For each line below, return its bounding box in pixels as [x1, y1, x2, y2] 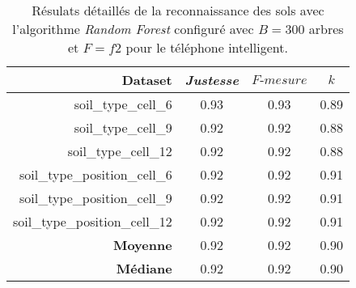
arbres [308, 19, 344, 38]
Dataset [121, 70, 172, 89]
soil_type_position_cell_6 [19, 165, 172, 184]
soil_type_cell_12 [67, 142, 172, 160]
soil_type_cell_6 [74, 95, 172, 113]
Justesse [184, 70, 239, 89]
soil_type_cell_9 [74, 118, 172, 137]
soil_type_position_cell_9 [19, 188, 172, 207]
